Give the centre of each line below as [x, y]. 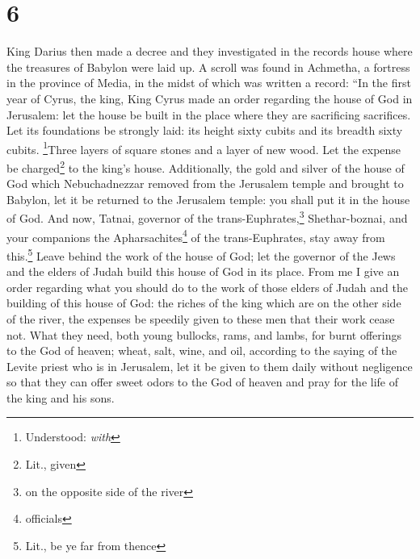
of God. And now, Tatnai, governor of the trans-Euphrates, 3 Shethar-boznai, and [207, 217]
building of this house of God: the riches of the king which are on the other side [204, 303]
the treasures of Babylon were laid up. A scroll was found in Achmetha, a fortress [208, 67]
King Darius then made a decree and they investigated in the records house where [210, 51]
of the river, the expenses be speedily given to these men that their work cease [201, 318]
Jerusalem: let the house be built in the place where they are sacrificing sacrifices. [209, 114]
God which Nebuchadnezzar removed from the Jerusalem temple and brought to [205, 184]
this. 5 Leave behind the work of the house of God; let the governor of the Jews [201, 254]
